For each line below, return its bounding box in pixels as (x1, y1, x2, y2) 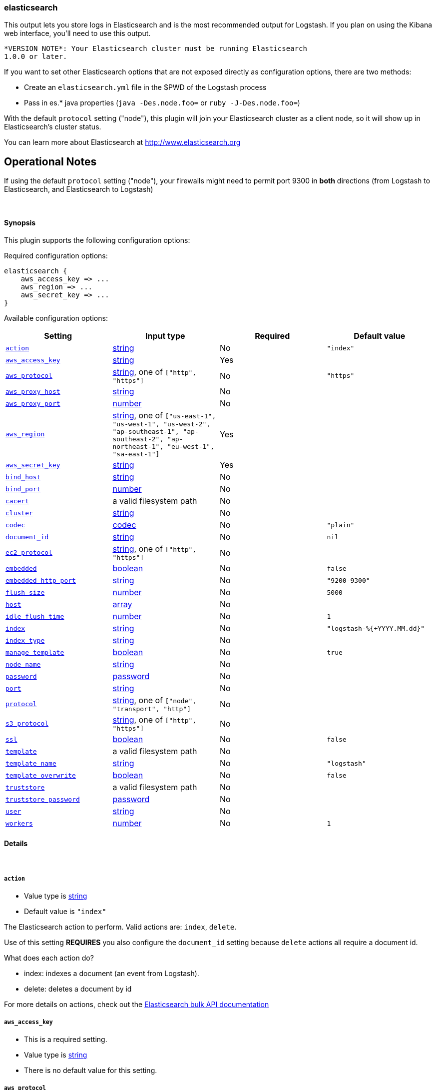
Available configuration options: (4, 314, 108, 323)
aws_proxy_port (5, 399, 60, 407)
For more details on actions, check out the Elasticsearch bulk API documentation (4, 1000, 269, 1009)
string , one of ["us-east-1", (112, 410, 216, 421)
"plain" (327, 521, 355, 529)
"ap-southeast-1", (112, 428, 179, 436)
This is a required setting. (24, 1035, 107, 1044)
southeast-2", (112, 435, 164, 443)
